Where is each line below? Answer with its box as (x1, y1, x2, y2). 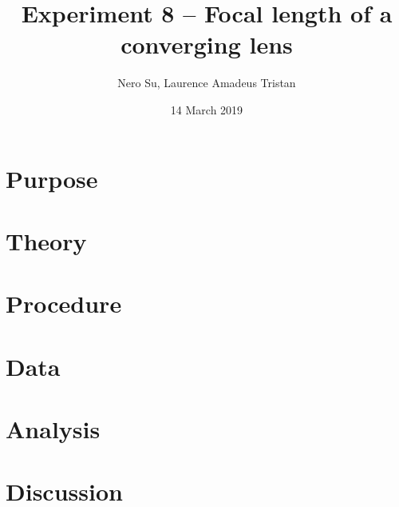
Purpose (6, 162, 98, 194)
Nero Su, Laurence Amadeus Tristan (117, 74, 296, 91)
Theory (6, 224, 87, 257)
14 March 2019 (170, 101, 243, 118)
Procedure (6, 287, 122, 320)
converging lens (120, 28, 293, 61)
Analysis (6, 413, 101, 445)
